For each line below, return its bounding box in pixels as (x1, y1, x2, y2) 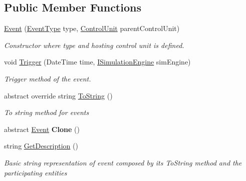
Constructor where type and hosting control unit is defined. (4, 39, 184, 50)
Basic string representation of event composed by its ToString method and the (4, 157, 242, 167)
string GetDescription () (4, 140, 78, 151)
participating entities (4, 167, 67, 177)
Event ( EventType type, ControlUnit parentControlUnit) (4, 23, 180, 33)
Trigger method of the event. (4, 73, 91, 83)
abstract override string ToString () (4, 90, 113, 100)
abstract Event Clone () (4, 123, 80, 134)
